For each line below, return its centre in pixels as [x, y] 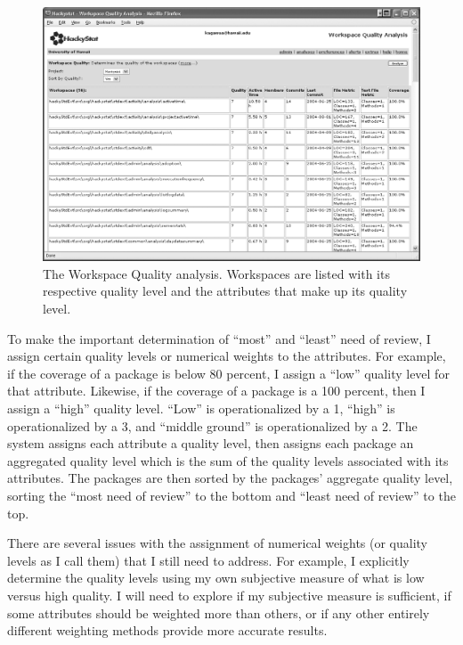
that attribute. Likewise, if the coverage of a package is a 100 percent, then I [216, 391]
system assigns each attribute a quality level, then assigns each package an [211, 443]
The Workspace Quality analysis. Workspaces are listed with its [216, 273]
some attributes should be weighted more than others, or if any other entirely [219, 612]
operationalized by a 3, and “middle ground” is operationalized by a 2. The [212, 425]
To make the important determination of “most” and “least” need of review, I [219, 338]
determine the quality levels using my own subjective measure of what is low [216, 578]
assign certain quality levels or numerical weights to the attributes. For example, [227, 356]
